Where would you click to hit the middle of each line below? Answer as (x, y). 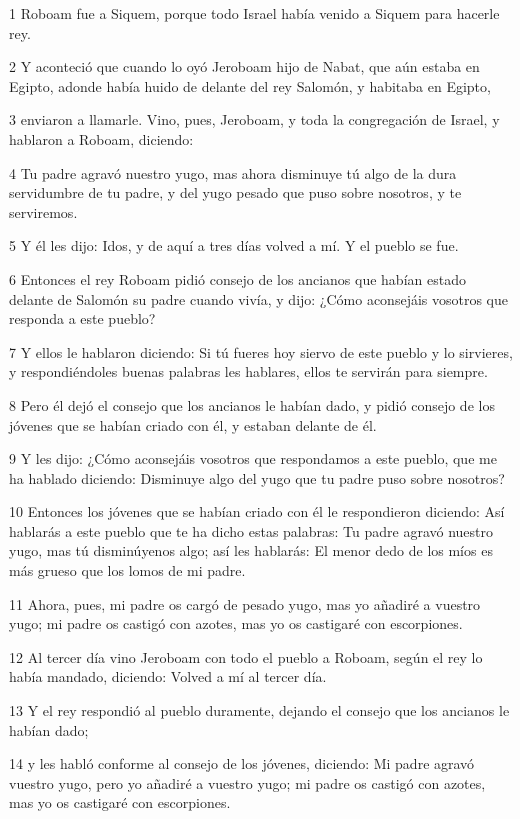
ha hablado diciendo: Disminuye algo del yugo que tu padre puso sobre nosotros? (257, 477)
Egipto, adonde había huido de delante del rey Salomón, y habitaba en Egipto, (250, 85)
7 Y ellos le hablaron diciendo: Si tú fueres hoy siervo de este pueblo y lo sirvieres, (261, 351)
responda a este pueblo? (82, 318)
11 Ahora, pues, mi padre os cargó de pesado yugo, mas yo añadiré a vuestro (245, 603)
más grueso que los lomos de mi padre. (127, 570)
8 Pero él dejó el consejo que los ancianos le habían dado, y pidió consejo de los (252, 404)
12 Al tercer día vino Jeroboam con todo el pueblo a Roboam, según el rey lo (246, 656)
